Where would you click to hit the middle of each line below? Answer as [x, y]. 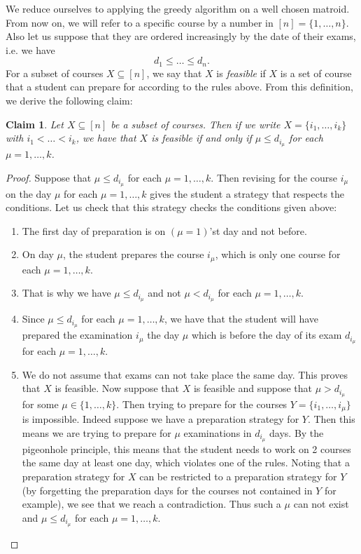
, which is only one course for [278, 254]
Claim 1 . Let [35, 124]
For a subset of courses [55, 73]
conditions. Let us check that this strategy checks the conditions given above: [171, 207]
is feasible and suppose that [253, 388]
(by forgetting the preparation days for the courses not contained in [167, 490]
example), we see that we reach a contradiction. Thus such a [151, 504]
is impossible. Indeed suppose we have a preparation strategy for [161, 419]
